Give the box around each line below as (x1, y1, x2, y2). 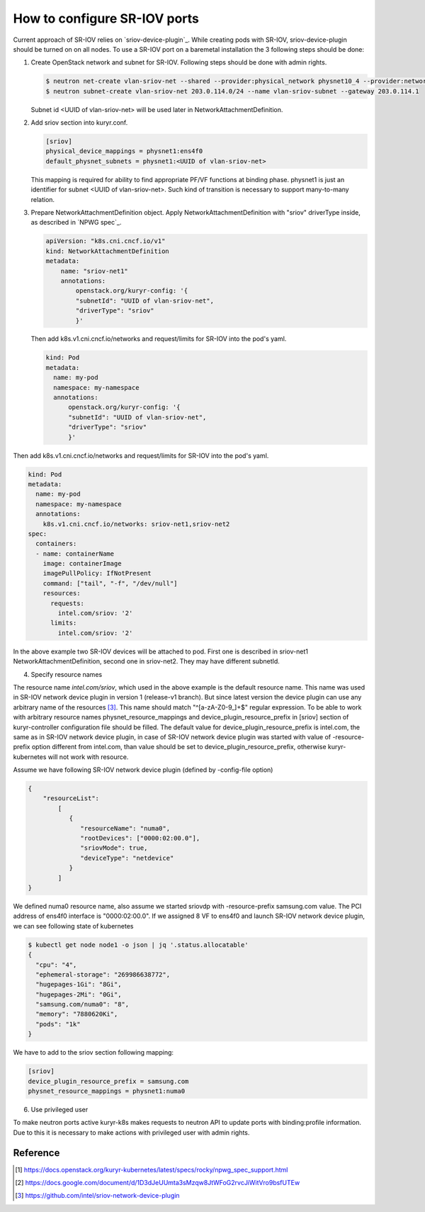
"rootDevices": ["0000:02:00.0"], (80, 834, 200, 843)
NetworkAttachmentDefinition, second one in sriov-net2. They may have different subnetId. (13, 657, 280, 666)
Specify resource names (30, 670, 103, 678)
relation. (30, 195, 55, 203)
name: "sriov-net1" (60, 266, 129, 275)
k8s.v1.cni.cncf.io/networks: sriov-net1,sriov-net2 (42, 520, 230, 528)
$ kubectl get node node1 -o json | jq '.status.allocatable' (28, 941, 249, 949)
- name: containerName (35, 549, 115, 558)
